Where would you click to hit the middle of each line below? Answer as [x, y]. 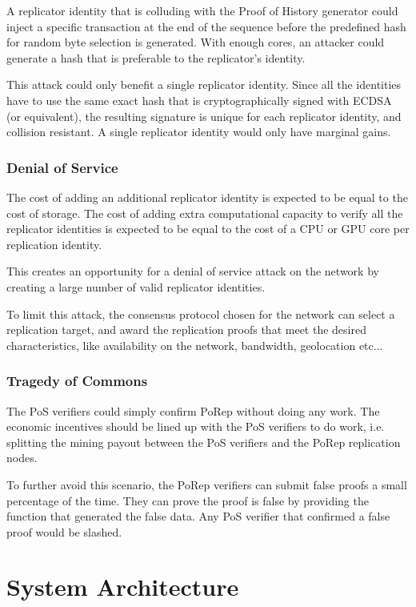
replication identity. [54, 244]
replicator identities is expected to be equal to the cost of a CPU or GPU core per [208, 229]
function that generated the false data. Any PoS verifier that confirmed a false [198, 516]
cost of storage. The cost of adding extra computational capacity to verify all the [205, 213]
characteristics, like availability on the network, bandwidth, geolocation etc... [195, 345]
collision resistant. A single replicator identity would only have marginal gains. [199, 132]
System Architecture [123, 587]
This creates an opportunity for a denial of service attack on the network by [193, 271]
